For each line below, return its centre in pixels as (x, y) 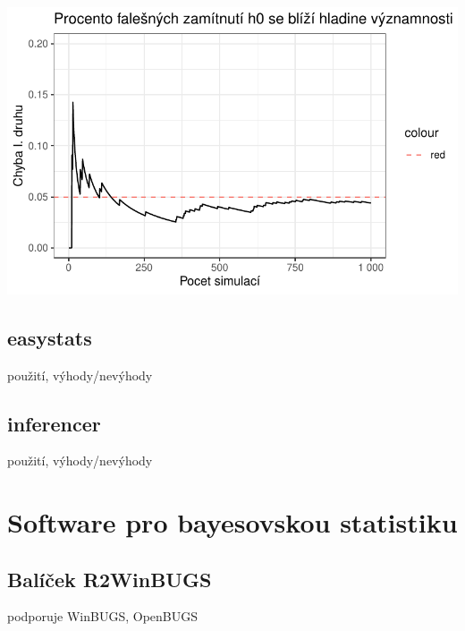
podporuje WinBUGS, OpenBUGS (103, 616)
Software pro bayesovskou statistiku (232, 522)
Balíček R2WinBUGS (110, 579)
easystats (50, 337)
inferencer (54, 423)
